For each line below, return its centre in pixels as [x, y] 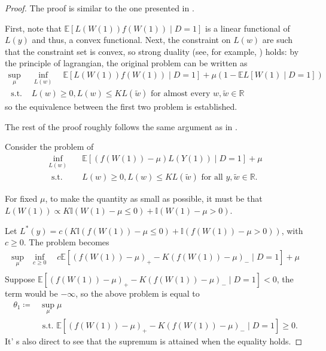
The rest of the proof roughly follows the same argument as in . [121, 126]
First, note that [33, 28]
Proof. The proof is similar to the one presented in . [100, 8]
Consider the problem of [49, 147]
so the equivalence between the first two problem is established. [121, 107]
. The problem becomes [66, 242]
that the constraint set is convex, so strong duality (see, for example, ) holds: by [152, 51]
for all [212, 178]
